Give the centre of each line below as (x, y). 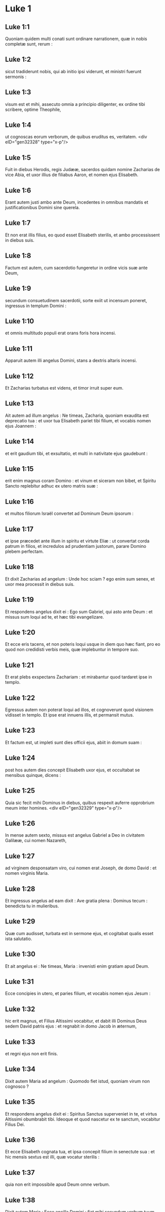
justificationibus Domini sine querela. (43, 208)
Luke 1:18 (19, 567)
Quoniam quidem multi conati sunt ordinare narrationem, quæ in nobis (76, 39)
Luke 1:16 (19, 502)
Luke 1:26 (20, 823)
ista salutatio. (19, 939)
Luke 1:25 (20, 791)
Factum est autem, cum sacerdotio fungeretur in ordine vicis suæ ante (76, 268)
